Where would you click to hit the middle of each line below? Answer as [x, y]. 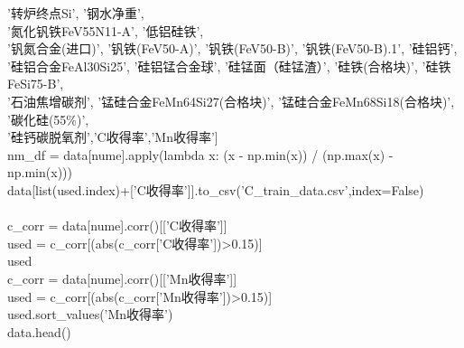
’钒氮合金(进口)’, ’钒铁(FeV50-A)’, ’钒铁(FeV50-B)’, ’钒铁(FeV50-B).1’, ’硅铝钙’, [232, 48]
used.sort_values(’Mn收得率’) [90, 314]
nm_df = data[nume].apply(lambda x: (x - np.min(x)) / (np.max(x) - [200, 154]
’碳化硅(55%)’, [48, 119]
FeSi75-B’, [36, 84]
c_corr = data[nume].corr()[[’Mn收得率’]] [122, 278]
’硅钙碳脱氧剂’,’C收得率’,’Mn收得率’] [113, 137]
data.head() [39, 331]
